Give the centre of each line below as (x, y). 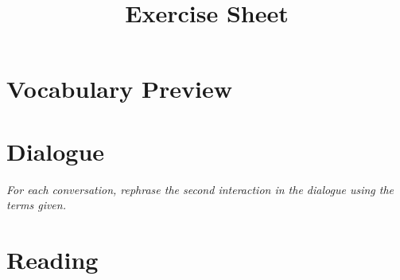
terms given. (36, 205)
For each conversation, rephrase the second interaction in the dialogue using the (200, 189)
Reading (52, 260)
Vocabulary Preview (119, 89)
